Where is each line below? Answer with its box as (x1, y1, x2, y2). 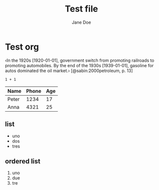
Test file (64, 3, 98, 15)
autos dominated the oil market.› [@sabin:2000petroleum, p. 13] (5, 68, 133, 73)
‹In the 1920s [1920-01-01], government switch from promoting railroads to (5, 57, 154, 63)
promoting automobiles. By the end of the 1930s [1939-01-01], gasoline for (5, 62, 154, 68)
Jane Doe (72, 19, 91, 25)
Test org (5, 41, 39, 52)
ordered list (5, 157, 41, 165)
